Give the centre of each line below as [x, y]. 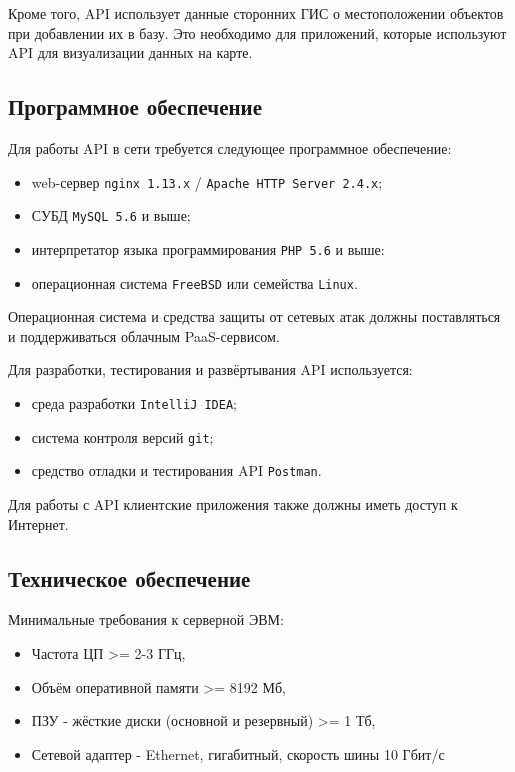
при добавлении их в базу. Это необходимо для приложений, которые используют [257, 32]
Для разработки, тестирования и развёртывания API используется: [210, 369]
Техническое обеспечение [129, 577]
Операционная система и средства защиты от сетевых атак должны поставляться [254, 316]
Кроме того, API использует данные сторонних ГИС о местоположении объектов [256, 13]
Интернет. [38, 523]
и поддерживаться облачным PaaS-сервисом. [144, 335]
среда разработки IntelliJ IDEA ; [134, 402]
